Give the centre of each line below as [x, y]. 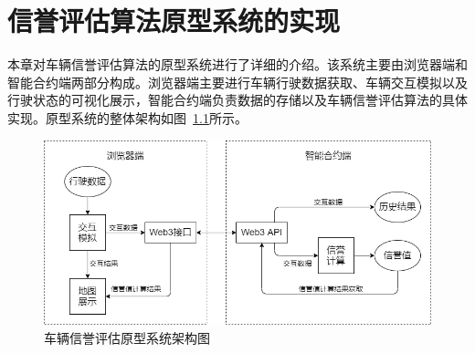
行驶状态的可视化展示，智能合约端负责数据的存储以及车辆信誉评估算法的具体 [237, 100]
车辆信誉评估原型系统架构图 [127, 337]
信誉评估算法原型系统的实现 [174, 21]
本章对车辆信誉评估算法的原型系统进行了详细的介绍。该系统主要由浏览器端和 [237, 64]
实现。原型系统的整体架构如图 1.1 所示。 [127, 117]
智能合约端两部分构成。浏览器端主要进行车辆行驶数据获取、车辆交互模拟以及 [237, 82]
